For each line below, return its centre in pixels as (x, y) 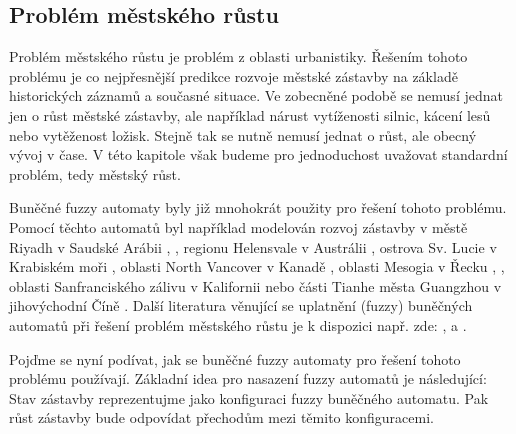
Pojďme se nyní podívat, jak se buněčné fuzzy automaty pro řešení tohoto (235, 358)
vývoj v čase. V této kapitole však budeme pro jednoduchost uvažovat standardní (258, 154)
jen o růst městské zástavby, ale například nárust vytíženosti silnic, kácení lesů (250, 114)
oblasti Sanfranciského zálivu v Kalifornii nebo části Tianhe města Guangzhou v (255, 285)
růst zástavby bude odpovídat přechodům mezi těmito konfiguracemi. (221, 417)
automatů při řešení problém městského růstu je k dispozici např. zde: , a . (238, 324)
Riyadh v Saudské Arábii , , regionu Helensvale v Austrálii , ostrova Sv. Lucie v (253, 246)
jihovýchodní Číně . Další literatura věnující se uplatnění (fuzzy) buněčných (241, 305)
